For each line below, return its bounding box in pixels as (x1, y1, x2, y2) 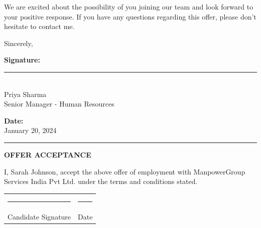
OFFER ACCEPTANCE (4, 149, 91, 159)
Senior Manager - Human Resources (4, 98, 114, 109)
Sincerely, (4, 37, 33, 48)
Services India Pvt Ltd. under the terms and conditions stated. (4, 176, 198, 186)
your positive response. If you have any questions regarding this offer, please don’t (4, 11, 256, 21)
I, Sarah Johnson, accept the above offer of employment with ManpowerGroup (4, 166, 245, 176)
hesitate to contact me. (4, 21, 75, 31)
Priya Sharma (4, 88, 47, 99)
